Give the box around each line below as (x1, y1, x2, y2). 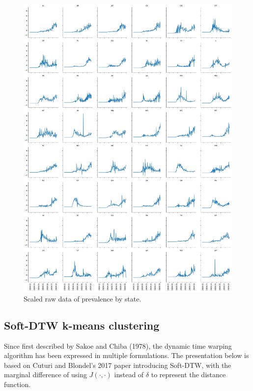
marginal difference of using (4, 369, 87, 380)
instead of (114, 369, 144, 380)
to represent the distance (151, 369, 226, 380)
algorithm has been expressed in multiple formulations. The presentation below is (4, 350, 249, 361)
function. (4, 379, 31, 389)
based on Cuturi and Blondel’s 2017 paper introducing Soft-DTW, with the (4, 360, 231, 370)
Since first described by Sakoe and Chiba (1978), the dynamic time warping (4, 340, 232, 351)
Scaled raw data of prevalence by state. (24, 293, 141, 303)
